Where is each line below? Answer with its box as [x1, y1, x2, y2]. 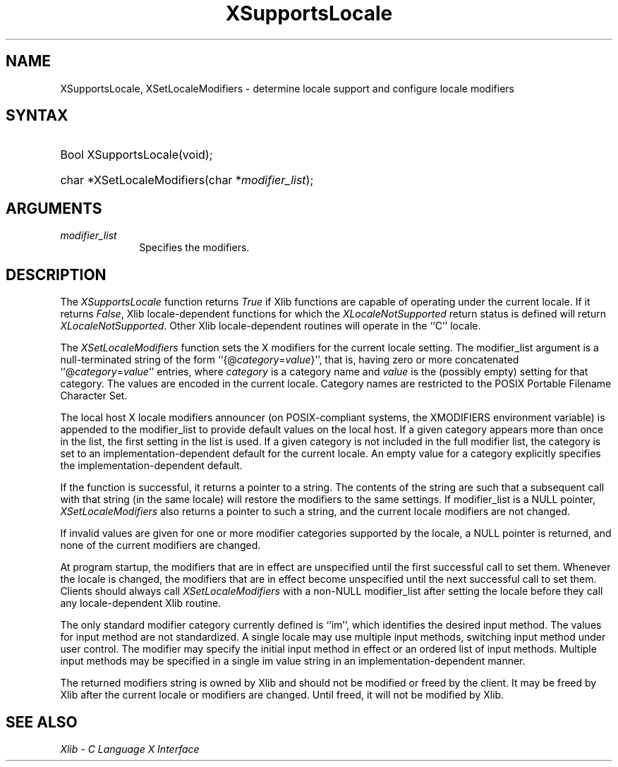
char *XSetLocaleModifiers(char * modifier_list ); [60, 173, 314, 188]
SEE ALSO [6, 713, 78, 731]
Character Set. [60, 389, 128, 402]
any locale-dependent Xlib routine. [60, 597, 222, 610]
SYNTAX [6, 107, 68, 125]
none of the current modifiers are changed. [60, 539, 261, 552]
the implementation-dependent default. [60, 459, 243, 472]
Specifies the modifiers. [139, 241, 250, 254]
